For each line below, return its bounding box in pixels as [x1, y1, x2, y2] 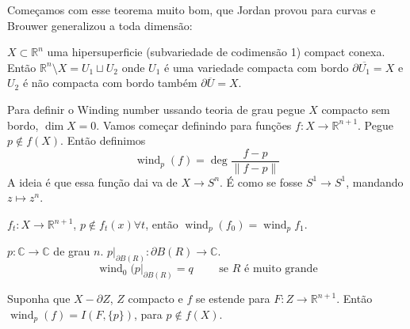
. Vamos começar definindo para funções [96, 116, 292, 133]
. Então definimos [60, 132, 146, 149]
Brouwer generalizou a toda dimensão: [7, 17, 193, 33]
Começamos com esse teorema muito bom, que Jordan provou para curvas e [7, 2, 376, 17]
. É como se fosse [220, 173, 303, 190]
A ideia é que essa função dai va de [7, 173, 178, 190]
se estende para [195, 290, 270, 307]
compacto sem [321, 100, 390, 117]
